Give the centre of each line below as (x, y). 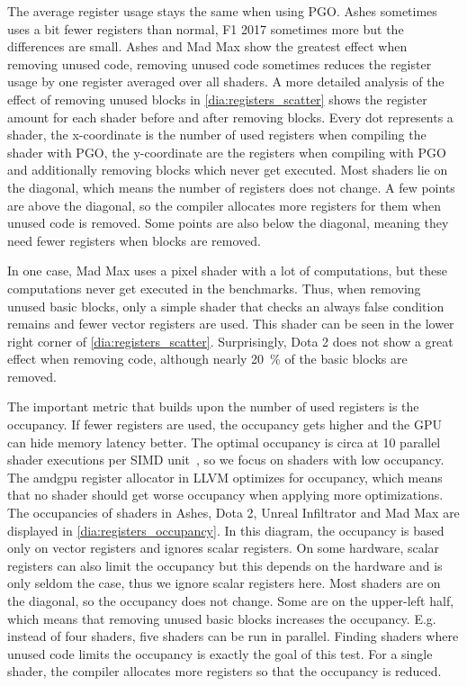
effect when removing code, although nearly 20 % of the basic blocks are (207, 359)
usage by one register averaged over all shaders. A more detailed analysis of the (226, 81)
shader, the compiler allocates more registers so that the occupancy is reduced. (225, 671)
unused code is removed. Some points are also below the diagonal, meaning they (228, 223)
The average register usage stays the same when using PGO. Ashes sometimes (222, 11)
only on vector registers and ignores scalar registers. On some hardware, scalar (224, 548)
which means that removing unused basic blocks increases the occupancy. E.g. (222, 618)
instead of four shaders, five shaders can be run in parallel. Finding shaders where (233, 636)
